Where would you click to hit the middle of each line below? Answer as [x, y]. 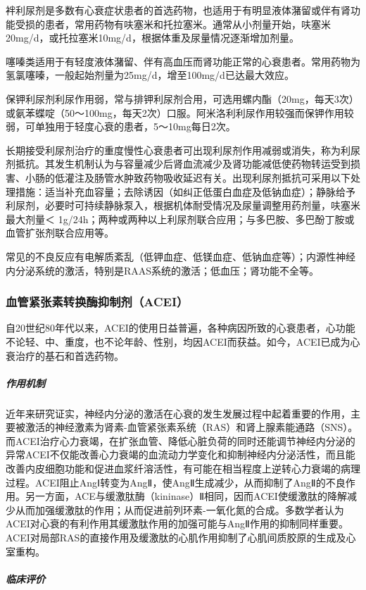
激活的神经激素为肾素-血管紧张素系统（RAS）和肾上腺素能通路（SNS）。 [191, 427]
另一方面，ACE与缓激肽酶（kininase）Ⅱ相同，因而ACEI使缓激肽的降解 [186, 496]
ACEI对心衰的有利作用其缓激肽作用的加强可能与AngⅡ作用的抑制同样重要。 [177, 523]
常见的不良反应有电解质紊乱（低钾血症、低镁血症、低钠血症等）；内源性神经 [181, 256]
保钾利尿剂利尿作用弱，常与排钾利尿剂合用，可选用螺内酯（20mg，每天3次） [182, 98]
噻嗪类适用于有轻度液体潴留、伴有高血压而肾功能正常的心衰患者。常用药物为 [183, 61]
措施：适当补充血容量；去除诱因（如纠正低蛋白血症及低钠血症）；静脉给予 [185, 191]
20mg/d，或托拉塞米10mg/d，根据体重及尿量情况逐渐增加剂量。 [152, 38]
